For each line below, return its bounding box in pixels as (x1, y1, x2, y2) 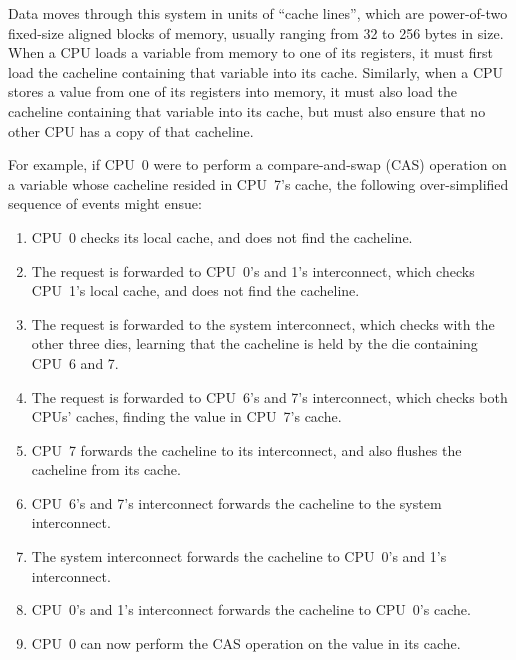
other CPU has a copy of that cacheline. (8, 120, 254, 141)
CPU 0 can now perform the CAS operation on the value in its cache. (31, 632, 461, 653)
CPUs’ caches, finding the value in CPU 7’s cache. (31, 406, 342, 427)
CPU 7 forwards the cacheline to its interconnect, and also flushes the (31, 439, 462, 460)
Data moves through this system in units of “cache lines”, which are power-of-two (8, 3, 508, 23)
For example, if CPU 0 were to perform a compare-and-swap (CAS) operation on (8, 154, 507, 175)
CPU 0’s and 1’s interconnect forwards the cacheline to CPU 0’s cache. (31, 599, 471, 620)
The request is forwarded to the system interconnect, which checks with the (31, 313, 495, 334)
